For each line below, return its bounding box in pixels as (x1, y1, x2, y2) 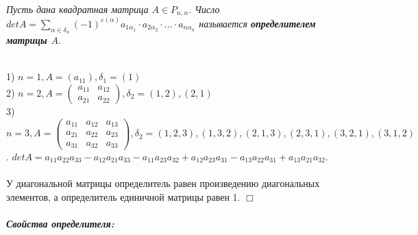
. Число (188, 2, 220, 16)
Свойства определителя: (6, 216, 114, 230)
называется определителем (199, 16, 316, 30)
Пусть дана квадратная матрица (6, 2, 149, 16)
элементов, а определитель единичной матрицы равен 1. (6, 189, 241, 203)
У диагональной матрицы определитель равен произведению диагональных (6, 176, 320, 190)
